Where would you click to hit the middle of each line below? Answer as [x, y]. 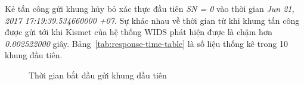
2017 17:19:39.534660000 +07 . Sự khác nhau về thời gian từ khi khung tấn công [152, 20]
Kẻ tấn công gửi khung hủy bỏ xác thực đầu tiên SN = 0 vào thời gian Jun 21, [150, 8]
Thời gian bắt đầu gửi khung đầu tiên [98, 75]
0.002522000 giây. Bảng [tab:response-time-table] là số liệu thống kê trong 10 [146, 43]
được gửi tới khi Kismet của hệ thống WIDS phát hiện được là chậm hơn [139, 32]
